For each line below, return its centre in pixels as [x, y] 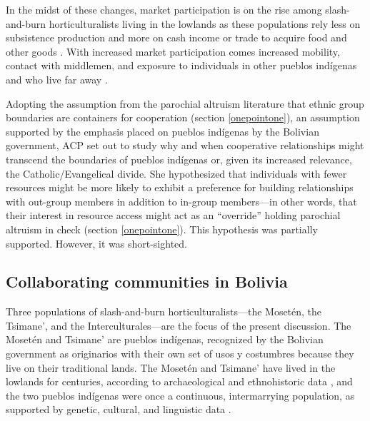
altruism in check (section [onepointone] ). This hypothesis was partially [162, 229]
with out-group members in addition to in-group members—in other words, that [181, 201]
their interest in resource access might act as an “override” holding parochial [173, 215]
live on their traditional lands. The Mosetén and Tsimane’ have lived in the [171, 367]
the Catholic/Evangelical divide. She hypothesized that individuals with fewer [176, 173]
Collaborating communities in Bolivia [147, 281]
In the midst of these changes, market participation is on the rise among [164, 9]
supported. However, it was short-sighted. [96, 243]
